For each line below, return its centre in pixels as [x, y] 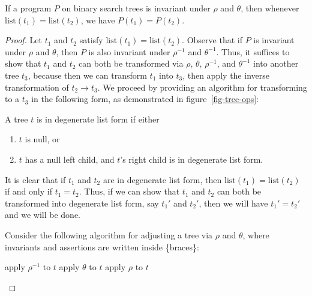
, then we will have [233, 203]
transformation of [37, 87]
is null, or [42, 139]
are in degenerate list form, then [162, 179]
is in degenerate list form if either [98, 119]
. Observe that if [212, 40]
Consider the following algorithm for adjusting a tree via [109, 234]
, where [256, 234]
